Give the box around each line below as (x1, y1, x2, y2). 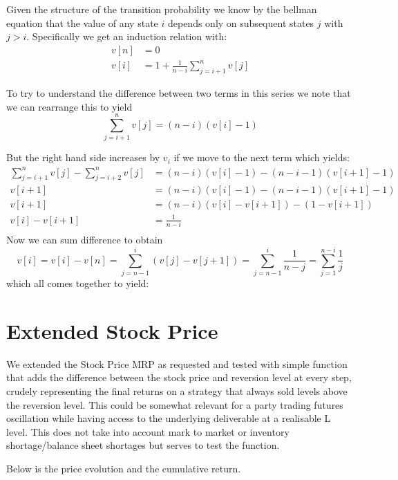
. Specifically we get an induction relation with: (26, 29, 227, 44)
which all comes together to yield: (6, 276, 149, 290)
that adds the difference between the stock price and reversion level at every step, (6, 370, 352, 385)
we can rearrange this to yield (6, 99, 133, 113)
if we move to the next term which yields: (173, 150, 350, 165)
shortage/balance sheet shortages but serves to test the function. (6, 438, 280, 452)
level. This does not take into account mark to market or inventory (6, 424, 290, 439)
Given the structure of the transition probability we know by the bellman (6, 2, 317, 16)
